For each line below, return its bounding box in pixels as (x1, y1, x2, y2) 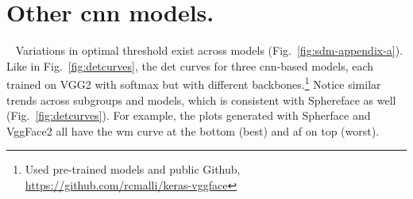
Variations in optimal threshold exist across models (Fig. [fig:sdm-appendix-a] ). (15, 42, 403, 59)
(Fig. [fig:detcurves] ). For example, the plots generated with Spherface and (6, 107, 371, 124)
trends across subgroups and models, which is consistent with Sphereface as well (6, 91, 396, 108)
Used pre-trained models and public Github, (25, 161, 241, 178)
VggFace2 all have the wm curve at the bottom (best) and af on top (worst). (6, 122, 380, 139)
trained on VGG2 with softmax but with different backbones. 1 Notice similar (6, 74, 381, 92)
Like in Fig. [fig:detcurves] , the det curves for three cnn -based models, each (6, 57, 374, 74)
